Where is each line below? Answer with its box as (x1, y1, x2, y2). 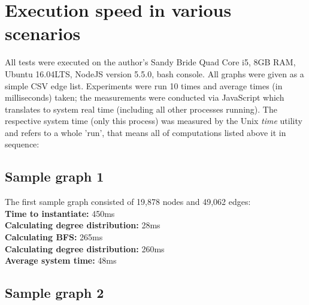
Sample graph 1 (5, 167, 104, 186)
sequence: (5, 138, 40, 150)
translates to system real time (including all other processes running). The (5, 102, 277, 115)
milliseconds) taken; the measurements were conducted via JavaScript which (5, 91, 284, 104)
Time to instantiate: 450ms (5, 207, 115, 219)
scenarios (5, 21, 81, 46)
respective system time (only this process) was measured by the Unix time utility (5, 114, 302, 127)
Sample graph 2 (5, 283, 104, 302)
